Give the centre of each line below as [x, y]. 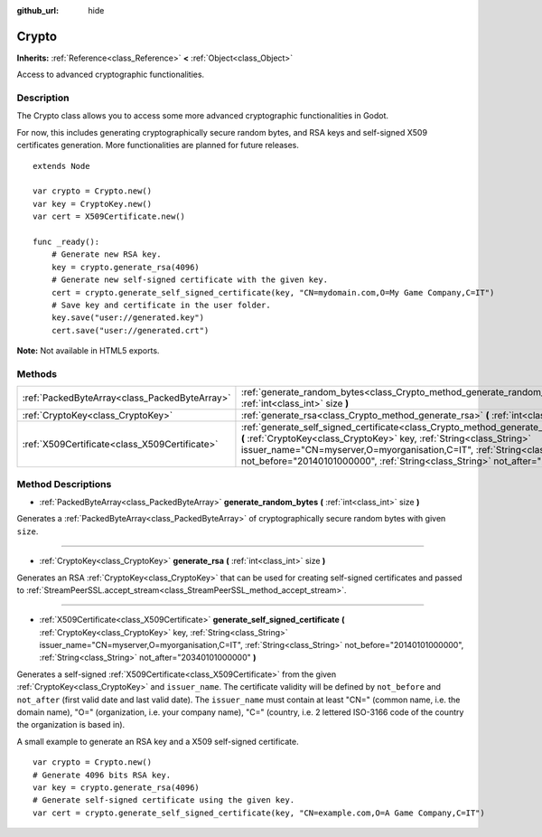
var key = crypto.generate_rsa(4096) [117, 788]
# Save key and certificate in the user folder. [161, 305]
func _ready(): [66, 241]
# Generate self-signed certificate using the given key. [164, 800]
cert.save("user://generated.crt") [130, 330]
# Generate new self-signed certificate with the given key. [190, 280]
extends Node [61, 166]
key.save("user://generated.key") [128, 318]
